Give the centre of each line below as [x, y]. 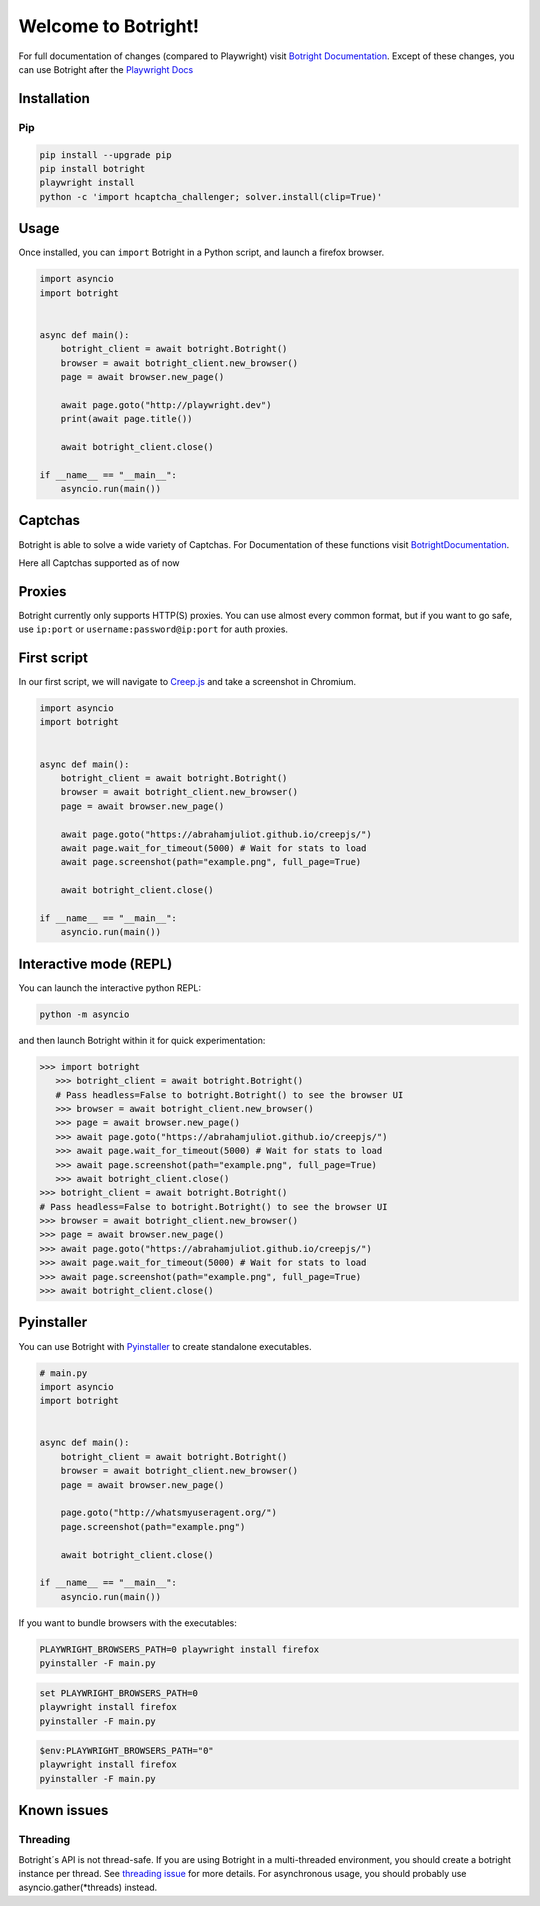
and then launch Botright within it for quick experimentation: [142, 1040]
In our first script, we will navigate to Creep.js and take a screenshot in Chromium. [187, 682]
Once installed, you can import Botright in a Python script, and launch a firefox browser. [201, 252]
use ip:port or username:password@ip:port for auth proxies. [153, 629]
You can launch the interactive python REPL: [110, 987]
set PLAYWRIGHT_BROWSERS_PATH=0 [119, 1693]
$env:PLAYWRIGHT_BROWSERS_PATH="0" [126, 1751]
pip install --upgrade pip [105, 154]
